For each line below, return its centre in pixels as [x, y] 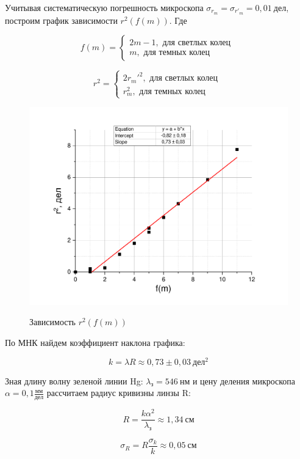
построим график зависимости [61, 20]
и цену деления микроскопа [244, 380]
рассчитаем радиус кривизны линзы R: [119, 393]
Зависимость [52, 322]
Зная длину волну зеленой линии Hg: [74, 380]
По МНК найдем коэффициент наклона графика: [95, 342]
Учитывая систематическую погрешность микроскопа [104, 7]
